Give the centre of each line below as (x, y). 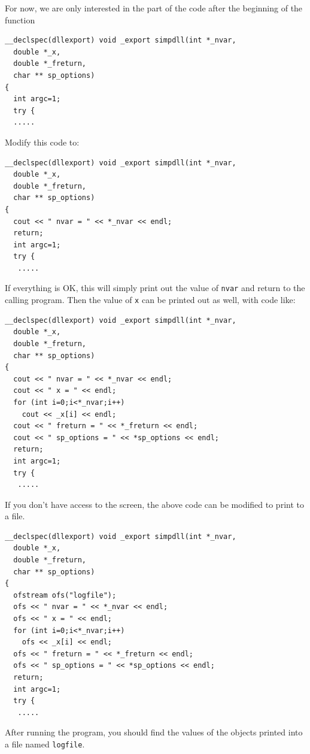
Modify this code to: (42, 142)
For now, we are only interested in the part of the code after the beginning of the (154, 8)
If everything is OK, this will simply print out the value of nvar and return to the (155, 288)
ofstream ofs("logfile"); (65, 595)
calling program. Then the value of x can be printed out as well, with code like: (150, 300)
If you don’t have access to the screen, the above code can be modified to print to (154, 504)
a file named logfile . (45, 744)
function (20, 19)
